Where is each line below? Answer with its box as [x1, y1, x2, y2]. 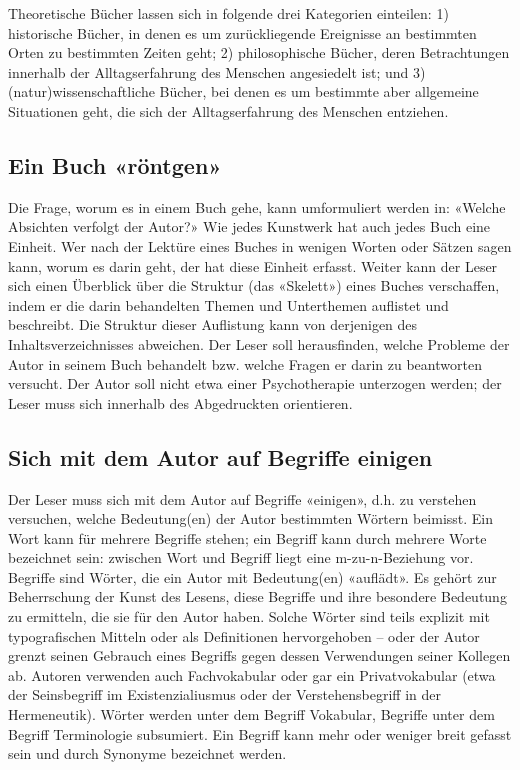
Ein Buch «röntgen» [8, 149, 222, 180]
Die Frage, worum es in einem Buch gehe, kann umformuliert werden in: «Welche [8, 196, 506, 217]
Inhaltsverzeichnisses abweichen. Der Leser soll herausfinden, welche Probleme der [8, 333, 510, 354]
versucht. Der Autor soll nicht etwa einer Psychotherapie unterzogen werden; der [8, 373, 502, 394]
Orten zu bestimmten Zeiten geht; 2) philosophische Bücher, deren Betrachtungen [8, 42, 510, 63]
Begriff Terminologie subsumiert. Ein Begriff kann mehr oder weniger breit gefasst [8, 723, 512, 744]
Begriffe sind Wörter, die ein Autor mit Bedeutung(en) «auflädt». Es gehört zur [8, 566, 497, 587]
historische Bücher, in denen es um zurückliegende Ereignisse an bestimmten [8, 22, 477, 43]
